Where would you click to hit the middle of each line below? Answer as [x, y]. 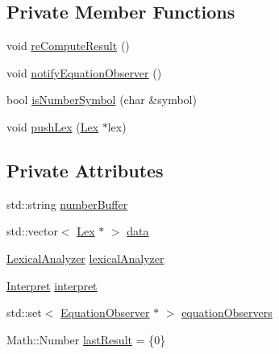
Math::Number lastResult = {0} [86, 339]
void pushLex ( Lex [53, 126]
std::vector [32, 231]
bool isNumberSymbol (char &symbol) [102, 100]
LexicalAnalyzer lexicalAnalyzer [85, 258]
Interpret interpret [52, 285]
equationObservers [227, 312]
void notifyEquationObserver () [84, 72]
